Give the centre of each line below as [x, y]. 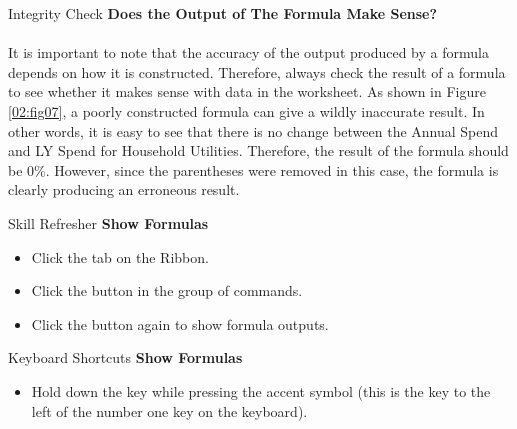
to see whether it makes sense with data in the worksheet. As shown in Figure [247, 91]
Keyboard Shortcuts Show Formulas [125, 357]
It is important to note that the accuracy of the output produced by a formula [248, 52]
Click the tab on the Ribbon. [120, 256]
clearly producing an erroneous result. [124, 189]
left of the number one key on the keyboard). [169, 410]
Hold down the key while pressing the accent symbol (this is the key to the [261, 390]
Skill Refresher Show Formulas [108, 222]
